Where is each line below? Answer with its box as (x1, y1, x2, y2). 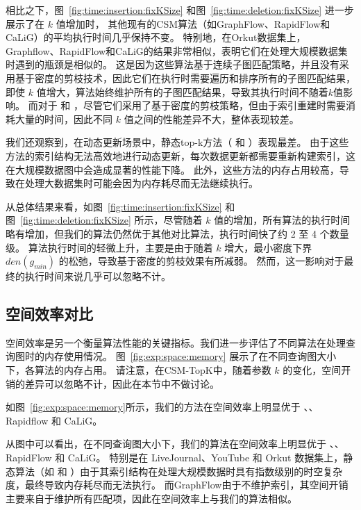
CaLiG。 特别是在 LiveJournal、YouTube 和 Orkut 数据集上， (67, 450, 344, 465)
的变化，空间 (283, 363, 342, 377)
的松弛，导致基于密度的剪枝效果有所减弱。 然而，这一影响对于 (58, 254, 344, 268)
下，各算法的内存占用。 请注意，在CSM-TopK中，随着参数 (6, 363, 271, 377)
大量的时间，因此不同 (15, 111, 112, 126)
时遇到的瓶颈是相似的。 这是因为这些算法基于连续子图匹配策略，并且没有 (6, 57, 339, 72)
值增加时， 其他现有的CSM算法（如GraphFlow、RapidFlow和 (56, 16, 330, 31)
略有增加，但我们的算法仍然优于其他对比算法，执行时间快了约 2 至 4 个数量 (6, 226, 349, 240)
